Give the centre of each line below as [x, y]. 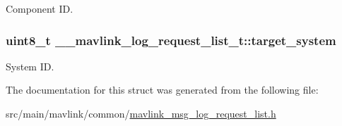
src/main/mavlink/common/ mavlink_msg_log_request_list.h [141, 113]
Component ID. [40, 8]
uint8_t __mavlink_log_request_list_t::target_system [171, 40]
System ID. [30, 66]
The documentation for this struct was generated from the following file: [162, 90]
